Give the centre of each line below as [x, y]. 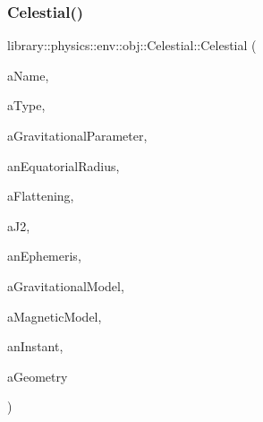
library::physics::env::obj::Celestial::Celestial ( [132, 45]
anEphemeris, [44, 256]
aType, [26, 105]
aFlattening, [41, 196]
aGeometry [38, 376]
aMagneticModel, [55, 316]
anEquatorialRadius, [64, 165]
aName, [28, 75]
